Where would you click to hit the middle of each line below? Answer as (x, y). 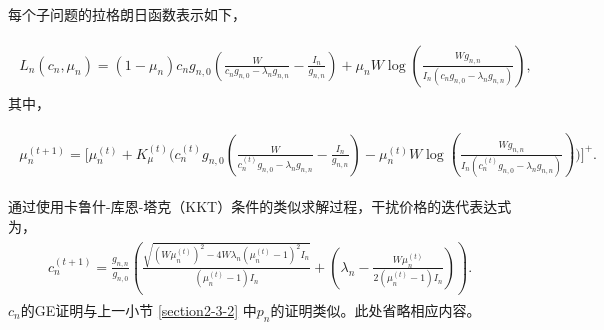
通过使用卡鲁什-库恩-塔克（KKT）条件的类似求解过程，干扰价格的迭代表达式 (260, 206)
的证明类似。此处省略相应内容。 (375, 309)
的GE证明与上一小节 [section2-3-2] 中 (138, 309)
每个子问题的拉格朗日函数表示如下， (127, 14)
